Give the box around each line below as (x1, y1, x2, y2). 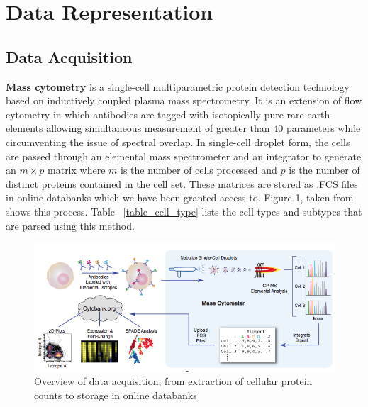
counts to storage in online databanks (34, 387, 197, 402)
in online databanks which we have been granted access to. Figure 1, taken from (6, 190, 354, 205)
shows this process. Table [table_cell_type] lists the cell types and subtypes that (6, 203, 362, 218)
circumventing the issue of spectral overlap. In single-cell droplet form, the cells (6, 134, 350, 149)
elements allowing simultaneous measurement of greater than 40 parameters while (6, 121, 361, 135)
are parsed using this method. (6, 218, 135, 233)
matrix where (48, 162, 106, 177)
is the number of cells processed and (121, 162, 277, 177)
